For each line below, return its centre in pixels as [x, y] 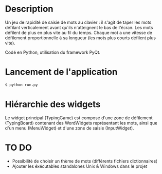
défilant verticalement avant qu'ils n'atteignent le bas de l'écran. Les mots [79, 27]
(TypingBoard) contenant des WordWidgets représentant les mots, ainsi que [81, 123]
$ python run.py [21, 85]
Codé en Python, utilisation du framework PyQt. [53, 52]
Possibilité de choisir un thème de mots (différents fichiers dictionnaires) [85, 161]
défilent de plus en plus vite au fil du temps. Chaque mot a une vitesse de [79, 32]
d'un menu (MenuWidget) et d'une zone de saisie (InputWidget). [70, 128]
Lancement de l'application [61, 72]
